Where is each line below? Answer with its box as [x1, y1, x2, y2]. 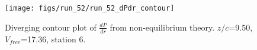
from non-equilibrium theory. [110, 21, 215, 33]
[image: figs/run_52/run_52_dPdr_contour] [5, 4, 175, 12]
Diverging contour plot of [5, 21, 97, 33]
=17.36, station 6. [21, 32, 86, 45]
